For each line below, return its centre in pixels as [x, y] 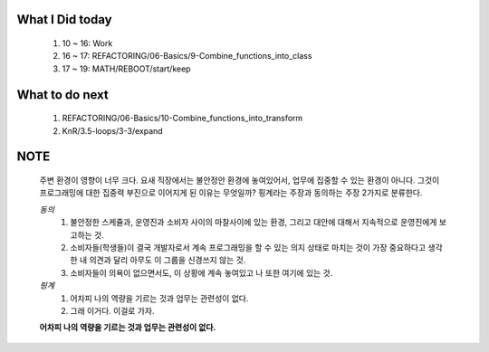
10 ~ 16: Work [87, 43]
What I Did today [64, 19]
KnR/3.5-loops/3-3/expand [112, 130]
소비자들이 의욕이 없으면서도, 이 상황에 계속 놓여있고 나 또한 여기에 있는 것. [201, 272]
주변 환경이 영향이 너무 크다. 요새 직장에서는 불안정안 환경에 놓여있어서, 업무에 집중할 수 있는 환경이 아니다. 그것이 [240, 180]
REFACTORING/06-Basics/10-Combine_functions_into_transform [182, 119]
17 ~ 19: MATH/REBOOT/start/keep [126, 69]
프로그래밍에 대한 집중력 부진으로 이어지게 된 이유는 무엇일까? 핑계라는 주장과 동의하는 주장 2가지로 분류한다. [231, 193]
